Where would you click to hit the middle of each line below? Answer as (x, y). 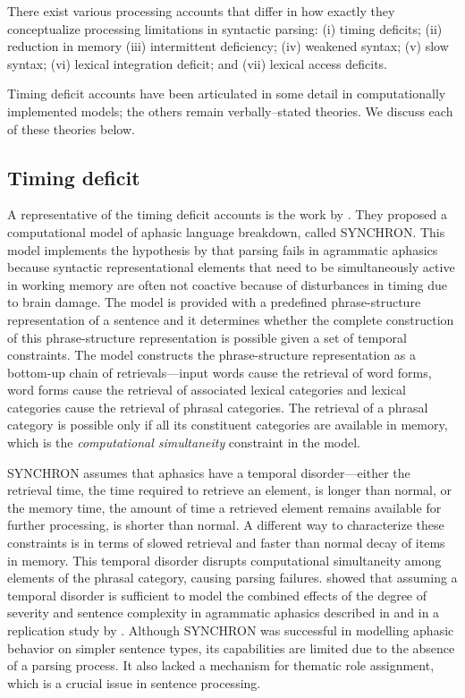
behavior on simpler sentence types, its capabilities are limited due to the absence (231, 647)
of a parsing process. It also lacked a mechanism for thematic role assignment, (221, 665)
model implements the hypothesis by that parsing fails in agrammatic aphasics (223, 249)
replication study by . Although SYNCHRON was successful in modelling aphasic (231, 630)
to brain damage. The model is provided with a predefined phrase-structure (214, 302)
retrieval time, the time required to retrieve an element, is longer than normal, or (230, 490)
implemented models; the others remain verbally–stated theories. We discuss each (230, 111)
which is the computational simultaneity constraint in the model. (184, 443)
